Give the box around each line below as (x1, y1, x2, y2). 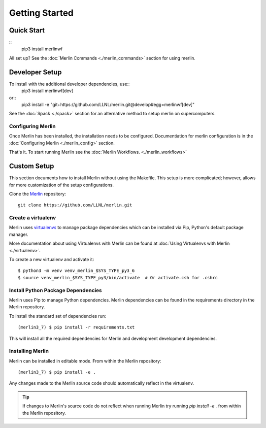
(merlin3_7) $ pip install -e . (18, 369, 96, 375)
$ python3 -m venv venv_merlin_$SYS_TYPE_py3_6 (18, 268, 135, 273)
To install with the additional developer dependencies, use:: (9, 81, 130, 87)
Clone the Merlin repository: (9, 191, 66, 197)
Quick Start (9, 26, 45, 34)
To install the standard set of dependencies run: (9, 313, 106, 319)
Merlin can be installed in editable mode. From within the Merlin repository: (9, 358, 162, 364)
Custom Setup (9, 162, 54, 170)
